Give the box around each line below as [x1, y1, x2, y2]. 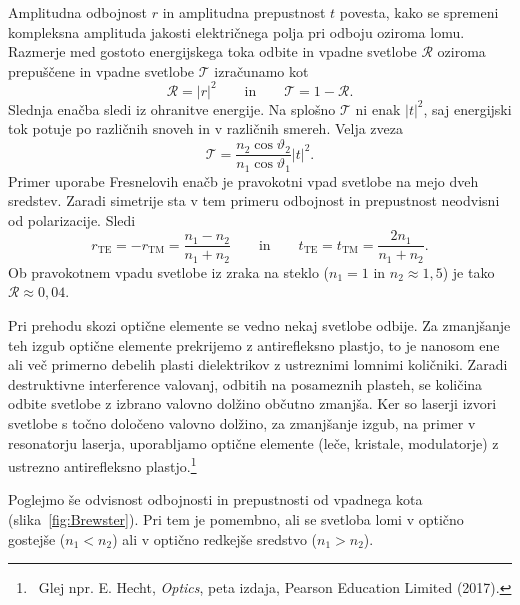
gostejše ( [8, 528, 66, 549]
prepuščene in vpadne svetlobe [8, 60, 195, 81]
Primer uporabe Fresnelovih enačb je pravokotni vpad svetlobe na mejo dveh [8, 170, 479, 191]
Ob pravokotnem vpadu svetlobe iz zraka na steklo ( [8, 261, 330, 282]
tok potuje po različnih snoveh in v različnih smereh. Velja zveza [8, 118, 403, 139]
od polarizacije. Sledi [8, 209, 136, 230]
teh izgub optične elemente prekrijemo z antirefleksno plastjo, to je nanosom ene [8, 334, 500, 355]
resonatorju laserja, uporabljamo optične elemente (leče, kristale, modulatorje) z [8, 432, 499, 453]
